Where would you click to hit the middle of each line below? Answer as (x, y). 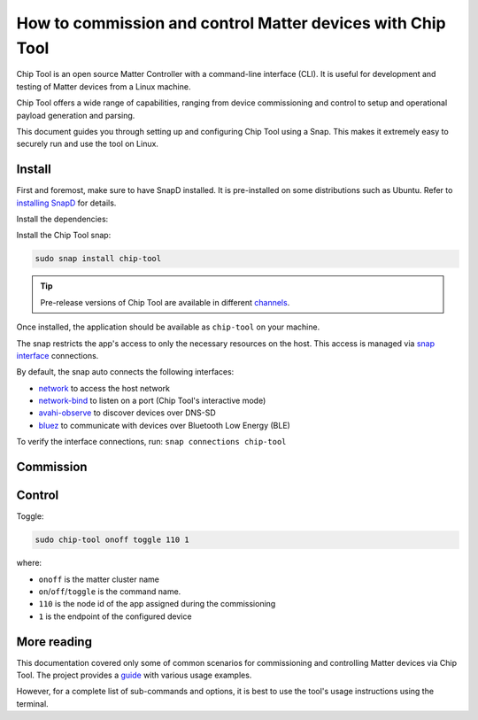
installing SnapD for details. (66, 203)
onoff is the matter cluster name (99, 579)
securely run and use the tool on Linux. (88, 144)
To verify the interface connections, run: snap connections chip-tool (151, 442)
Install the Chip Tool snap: (64, 236)
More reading (54, 642)
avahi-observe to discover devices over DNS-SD (127, 413)
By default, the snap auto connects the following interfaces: (125, 372)
